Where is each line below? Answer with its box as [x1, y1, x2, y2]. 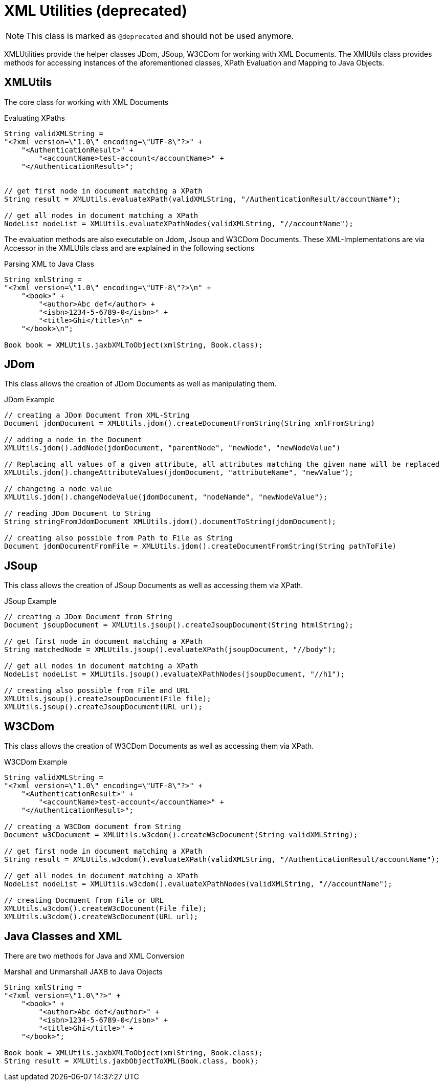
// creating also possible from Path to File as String [4, 534, 233, 542]
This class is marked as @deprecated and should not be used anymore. [26, 30, 294, 41]
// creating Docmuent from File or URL [4, 896, 164, 905]
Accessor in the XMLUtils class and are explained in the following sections [4, 243, 255, 252]
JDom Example [4, 395, 55, 404]
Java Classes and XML [4, 929, 122, 943]
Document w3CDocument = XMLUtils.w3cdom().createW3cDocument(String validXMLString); [4, 831, 358, 839]
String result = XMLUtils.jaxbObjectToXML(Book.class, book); [4, 1056, 259, 1065]
